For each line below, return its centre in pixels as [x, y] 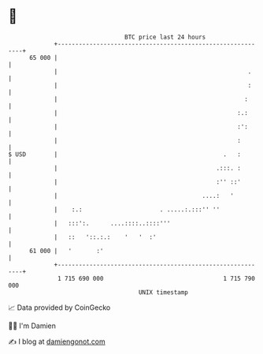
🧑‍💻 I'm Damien [32, 326]
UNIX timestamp [163, 292]
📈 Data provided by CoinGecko [59, 307]
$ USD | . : [125, 154]
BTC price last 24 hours [165, 37]
